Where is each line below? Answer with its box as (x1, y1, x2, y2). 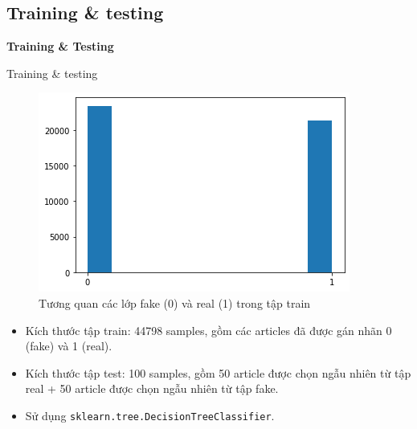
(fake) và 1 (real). (25, 337, 112, 354)
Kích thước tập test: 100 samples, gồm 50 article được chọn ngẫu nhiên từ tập (25, 364, 411, 381)
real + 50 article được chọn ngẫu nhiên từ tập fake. (25, 380, 279, 397)
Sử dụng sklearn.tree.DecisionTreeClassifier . (25, 407, 275, 423)
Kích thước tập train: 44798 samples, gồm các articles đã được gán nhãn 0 (25, 321, 392, 338)
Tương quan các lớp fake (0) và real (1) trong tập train (39, 294, 311, 311)
